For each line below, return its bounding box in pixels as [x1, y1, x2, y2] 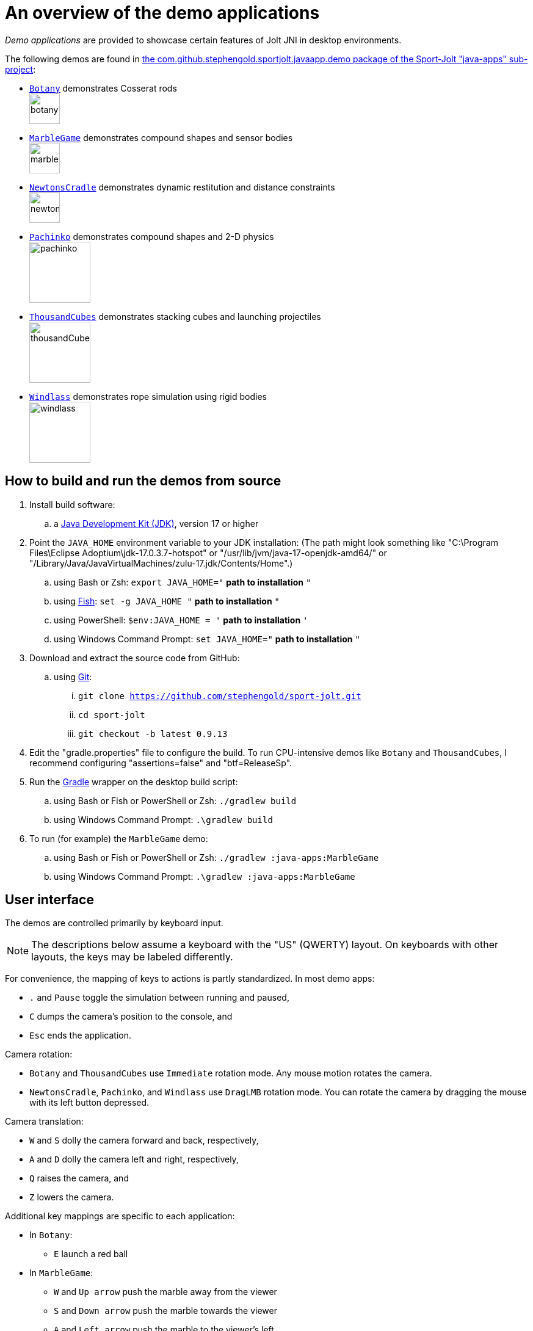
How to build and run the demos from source [5, 473, 281, 489]
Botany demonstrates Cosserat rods [29, 82, 177, 93]
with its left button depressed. [29, 1097, 150, 1108]
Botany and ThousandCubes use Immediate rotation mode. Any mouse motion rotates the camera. [29, 1068, 432, 1079]
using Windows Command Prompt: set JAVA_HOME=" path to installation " [54, 633, 360, 644]
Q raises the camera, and [29, 1173, 129, 1184]
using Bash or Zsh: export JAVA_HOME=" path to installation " [54, 576, 311, 587]
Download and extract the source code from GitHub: [29, 652, 240, 663]
